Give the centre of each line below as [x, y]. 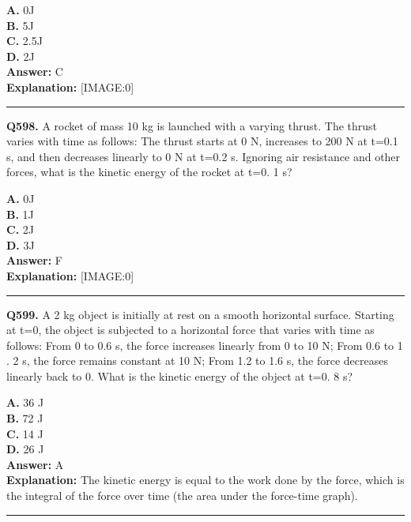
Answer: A [35, 464]
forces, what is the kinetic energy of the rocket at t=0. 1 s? [149, 172]
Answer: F [34, 260]
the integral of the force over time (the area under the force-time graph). [182, 496]
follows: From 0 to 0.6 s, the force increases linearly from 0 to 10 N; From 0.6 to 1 [205, 345]
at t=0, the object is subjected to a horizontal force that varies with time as [190, 330]
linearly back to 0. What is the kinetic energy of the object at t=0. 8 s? [180, 376]
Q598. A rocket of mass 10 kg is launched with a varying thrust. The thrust [192, 125]
